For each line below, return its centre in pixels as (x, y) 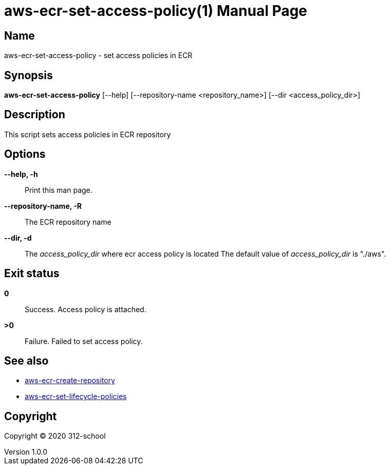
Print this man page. (59, 190)
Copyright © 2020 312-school (55, 436)
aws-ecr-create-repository (70, 381)
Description (35, 115)
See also (26, 360)
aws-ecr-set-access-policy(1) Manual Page (156, 11)
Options (25, 154)
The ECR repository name (68, 222)
